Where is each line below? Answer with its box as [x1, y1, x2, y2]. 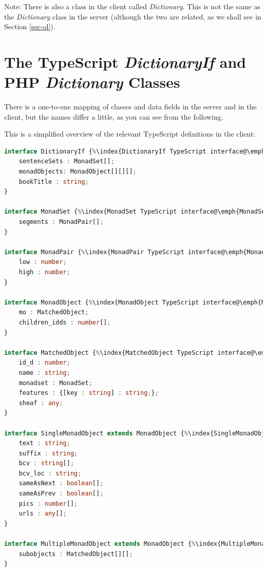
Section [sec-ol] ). [4, 21, 55, 32]
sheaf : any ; [18, 399, 63, 407]
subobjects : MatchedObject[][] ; [18, 550, 133, 558]
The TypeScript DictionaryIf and [4, 51, 246, 72]
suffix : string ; [18, 449, 78, 457]
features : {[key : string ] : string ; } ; [18, 389, 159, 397]
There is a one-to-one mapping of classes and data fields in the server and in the [4, 101, 257, 112]
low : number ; [18, 258, 67, 266]
